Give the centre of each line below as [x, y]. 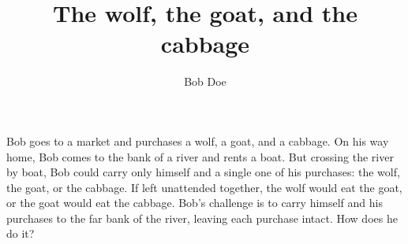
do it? [21, 233]
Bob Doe [205, 81]
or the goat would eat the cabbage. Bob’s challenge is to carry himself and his [195, 203]
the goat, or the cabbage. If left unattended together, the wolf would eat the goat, [204, 187]
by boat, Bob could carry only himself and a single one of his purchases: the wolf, [203, 172]
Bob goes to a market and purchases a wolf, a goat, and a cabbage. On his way [198, 140]
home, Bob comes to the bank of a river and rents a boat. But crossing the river [200, 156]
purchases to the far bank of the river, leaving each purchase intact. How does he [202, 218]
